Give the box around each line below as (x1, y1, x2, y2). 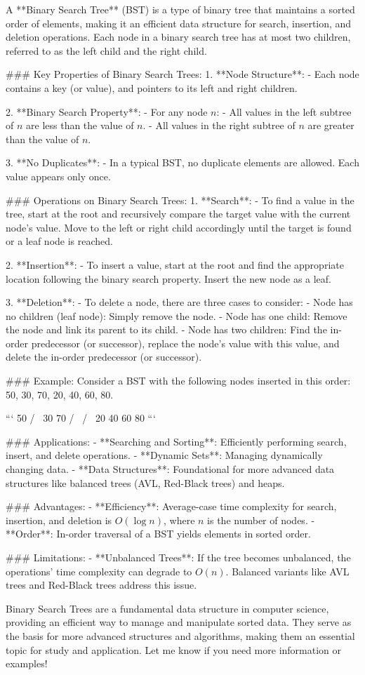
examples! (6, 656, 48, 671)
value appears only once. (6, 168, 111, 183)
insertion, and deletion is (6, 512, 112, 527)
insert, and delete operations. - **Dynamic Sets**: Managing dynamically (6, 448, 323, 462)
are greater (307, 118, 354, 133)
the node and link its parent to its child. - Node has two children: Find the (6, 322, 327, 337)
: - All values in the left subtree (216, 104, 352, 119)
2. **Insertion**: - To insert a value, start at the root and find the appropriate (6, 257, 344, 272)
